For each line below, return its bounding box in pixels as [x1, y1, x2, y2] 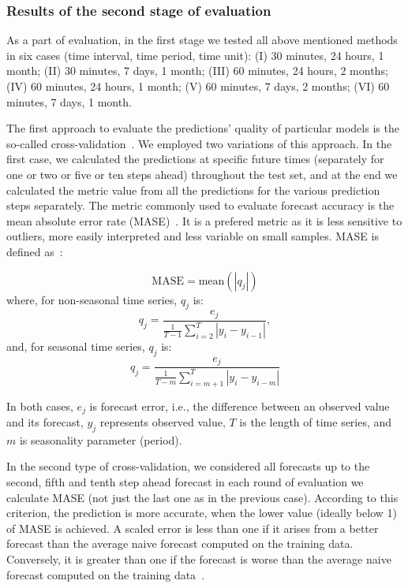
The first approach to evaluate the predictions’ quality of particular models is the [6, 120, 399, 136]
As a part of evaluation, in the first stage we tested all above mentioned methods [6, 32, 398, 48]
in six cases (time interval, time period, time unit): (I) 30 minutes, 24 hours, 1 [6, 47, 384, 63]
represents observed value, [99, 414, 226, 430]
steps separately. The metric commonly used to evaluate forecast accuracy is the [6, 197, 395, 214]
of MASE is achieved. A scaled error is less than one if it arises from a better [6, 519, 379, 536]
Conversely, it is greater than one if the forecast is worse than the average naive [6, 550, 391, 567]
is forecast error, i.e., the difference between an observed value [89, 397, 390, 414]
